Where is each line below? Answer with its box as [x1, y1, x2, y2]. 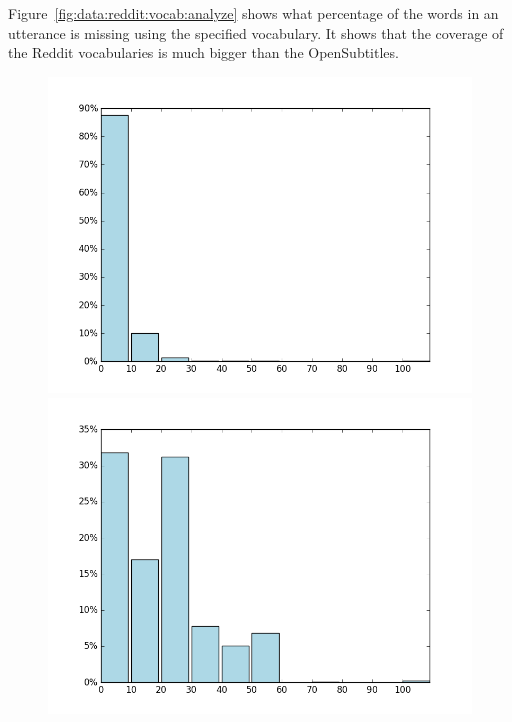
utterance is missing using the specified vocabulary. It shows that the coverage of [8, 22, 504, 43]
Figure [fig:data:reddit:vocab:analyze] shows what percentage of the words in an [8, 3, 499, 23]
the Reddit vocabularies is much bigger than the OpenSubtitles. [8, 42, 399, 63]
